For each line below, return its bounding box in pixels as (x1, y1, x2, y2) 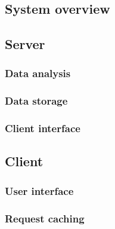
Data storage (5, 93, 68, 108)
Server (5, 35, 45, 53)
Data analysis (5, 66, 71, 81)
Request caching (5, 210, 85, 225)
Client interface (5, 121, 80, 136)
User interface (5, 183, 74, 198)
